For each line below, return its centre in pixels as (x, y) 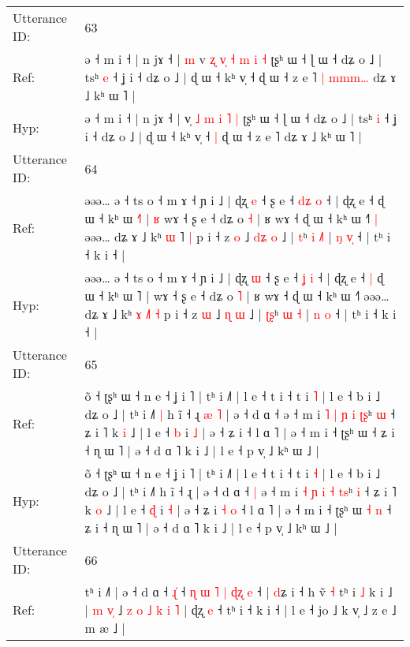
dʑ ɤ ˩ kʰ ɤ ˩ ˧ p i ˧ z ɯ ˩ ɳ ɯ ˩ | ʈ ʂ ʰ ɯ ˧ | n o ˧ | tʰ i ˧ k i (240, 314)
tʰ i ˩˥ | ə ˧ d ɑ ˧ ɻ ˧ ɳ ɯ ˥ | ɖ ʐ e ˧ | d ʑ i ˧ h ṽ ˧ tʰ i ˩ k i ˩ (239, 591)
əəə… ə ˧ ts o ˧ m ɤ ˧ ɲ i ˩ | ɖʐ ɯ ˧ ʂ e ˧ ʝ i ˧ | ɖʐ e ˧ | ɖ (234, 277)
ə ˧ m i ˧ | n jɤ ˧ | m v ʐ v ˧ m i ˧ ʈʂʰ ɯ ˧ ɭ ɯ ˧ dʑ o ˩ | (233, 59)
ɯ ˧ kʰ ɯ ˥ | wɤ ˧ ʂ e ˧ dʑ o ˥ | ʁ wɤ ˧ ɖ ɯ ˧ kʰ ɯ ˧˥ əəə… (237, 295)
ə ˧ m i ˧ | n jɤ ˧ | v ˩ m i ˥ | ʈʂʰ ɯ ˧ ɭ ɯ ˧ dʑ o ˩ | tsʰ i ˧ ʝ (241, 118)
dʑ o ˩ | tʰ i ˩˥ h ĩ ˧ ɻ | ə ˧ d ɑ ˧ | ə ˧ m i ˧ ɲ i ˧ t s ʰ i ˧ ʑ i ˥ (240, 491)
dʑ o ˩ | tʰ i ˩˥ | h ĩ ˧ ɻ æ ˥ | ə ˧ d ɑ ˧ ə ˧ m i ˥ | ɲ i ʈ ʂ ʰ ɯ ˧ (240, 414)
